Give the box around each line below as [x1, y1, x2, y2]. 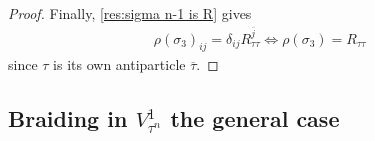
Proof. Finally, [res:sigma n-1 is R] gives [8, 3, 252, 23]
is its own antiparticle [53, 54, 186, 75]
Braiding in [8, 103, 128, 134]
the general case [170, 103, 340, 134]
